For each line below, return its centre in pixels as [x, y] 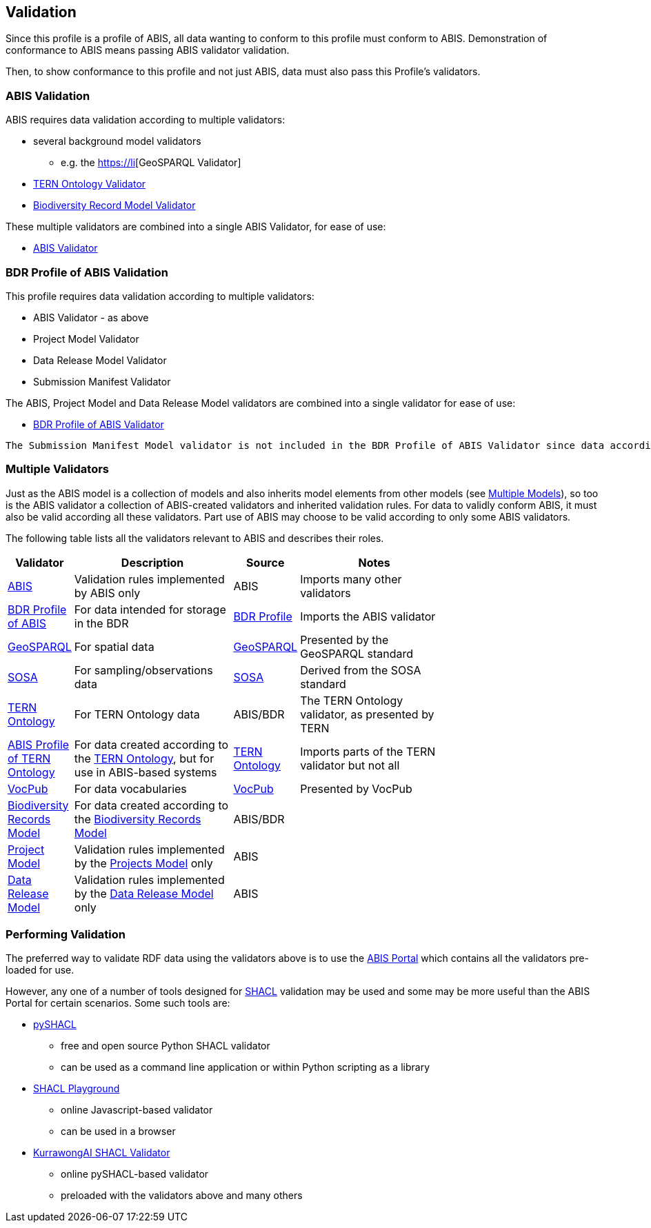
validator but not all [350, 765]
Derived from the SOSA [361, 670]
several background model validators [117, 141]
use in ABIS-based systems [146, 772]
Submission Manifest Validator [102, 381]
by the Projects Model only [143, 863]
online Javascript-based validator [137, 1110]
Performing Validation [66, 935]
